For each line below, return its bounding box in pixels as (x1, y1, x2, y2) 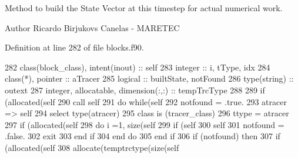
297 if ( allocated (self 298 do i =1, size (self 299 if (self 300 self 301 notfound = (5, 118, 284, 130)
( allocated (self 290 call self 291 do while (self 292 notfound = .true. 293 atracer (5, 95, 287, 107)
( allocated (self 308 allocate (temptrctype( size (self (5, 141, 179, 153)
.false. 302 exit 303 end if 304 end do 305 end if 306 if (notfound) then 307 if (5, 130, 280, 142)
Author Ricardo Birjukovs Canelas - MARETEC (5, 21, 180, 33)
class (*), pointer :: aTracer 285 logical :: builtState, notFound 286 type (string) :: (5, 72, 294, 85)
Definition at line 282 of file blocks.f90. (5, 41, 144, 53)
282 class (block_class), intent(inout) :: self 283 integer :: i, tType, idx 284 (5, 60, 270, 73)
